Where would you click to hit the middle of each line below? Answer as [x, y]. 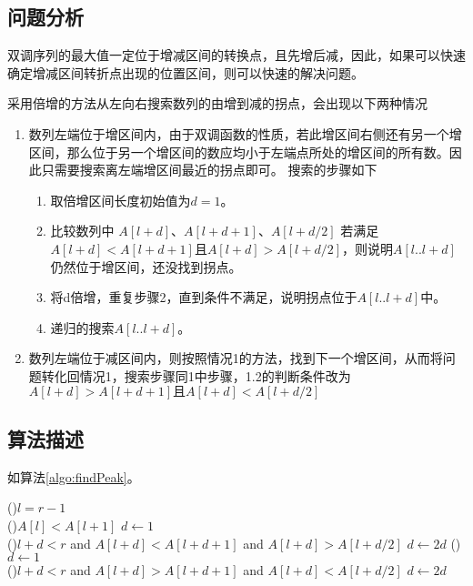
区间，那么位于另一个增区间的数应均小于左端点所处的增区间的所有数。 [239, 152]
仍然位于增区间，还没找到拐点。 [146, 266]
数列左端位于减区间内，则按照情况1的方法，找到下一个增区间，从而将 [236, 358]
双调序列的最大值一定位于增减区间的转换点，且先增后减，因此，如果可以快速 [236, 55]
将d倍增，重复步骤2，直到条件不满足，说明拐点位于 [204, 297]
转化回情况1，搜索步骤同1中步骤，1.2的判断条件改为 [196, 375]
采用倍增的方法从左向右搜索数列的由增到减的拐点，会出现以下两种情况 [217, 103]
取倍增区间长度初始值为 [121, 200]
